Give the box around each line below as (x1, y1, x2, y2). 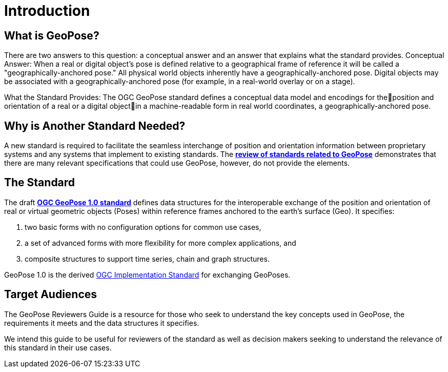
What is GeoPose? (4, 29, 99, 42)
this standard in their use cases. (4, 343, 112, 352)
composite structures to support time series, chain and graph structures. (25, 254, 270, 263)
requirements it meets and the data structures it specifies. (4, 318, 199, 327)
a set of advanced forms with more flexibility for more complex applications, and (25, 238, 296, 247)
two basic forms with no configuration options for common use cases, (25, 222, 261, 231)
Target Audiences (4, 288, 97, 301)
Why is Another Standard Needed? (4, 119, 186, 132)
